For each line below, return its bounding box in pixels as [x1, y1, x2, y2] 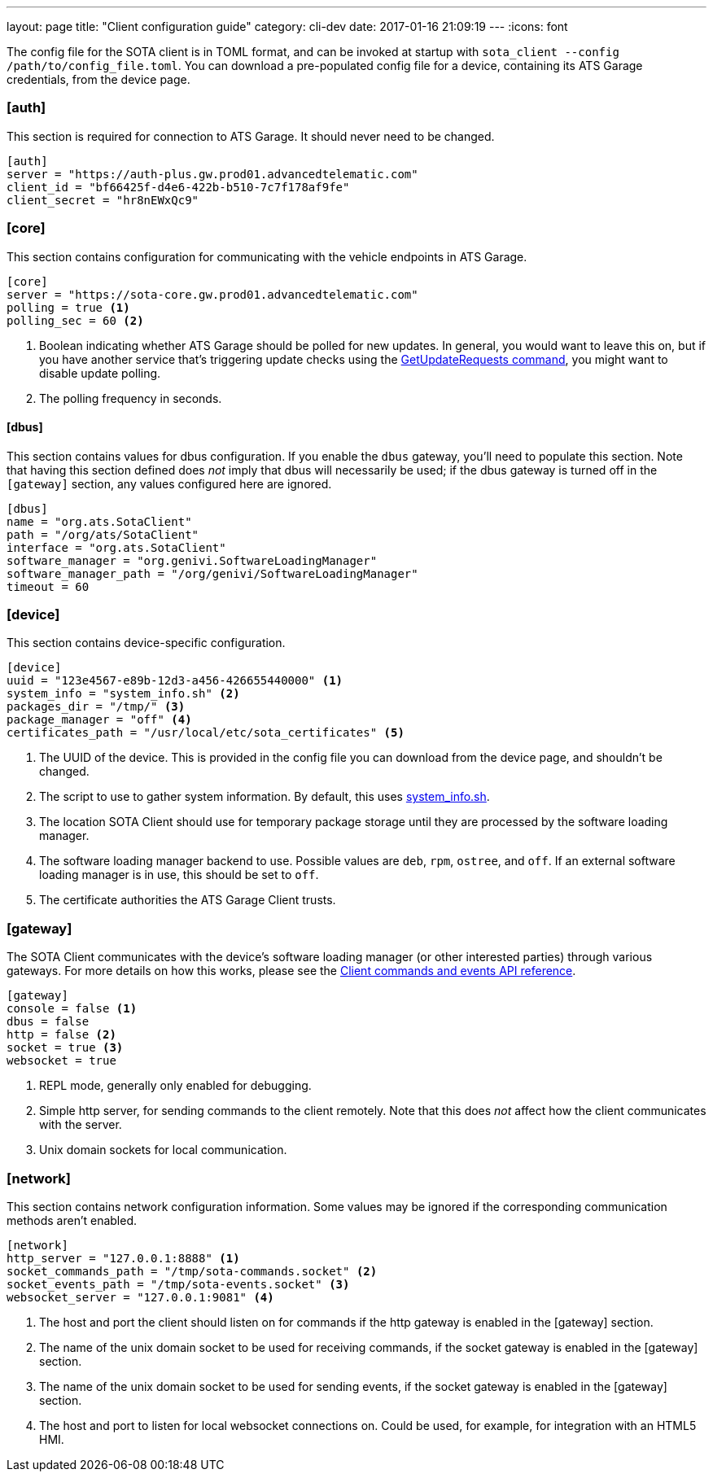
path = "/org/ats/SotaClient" [7, 527, 199, 541]
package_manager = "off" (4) [7, 713, 192, 727]
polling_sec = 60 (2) [7, 313, 144, 327]
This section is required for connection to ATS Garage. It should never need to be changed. [7, 129, 495, 143]
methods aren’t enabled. [7, 1213, 138, 1227]
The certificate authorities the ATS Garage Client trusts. [39, 893, 336, 907]
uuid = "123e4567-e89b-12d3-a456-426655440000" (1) [7, 674, 343, 688]
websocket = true [7, 1054, 116, 1068]
